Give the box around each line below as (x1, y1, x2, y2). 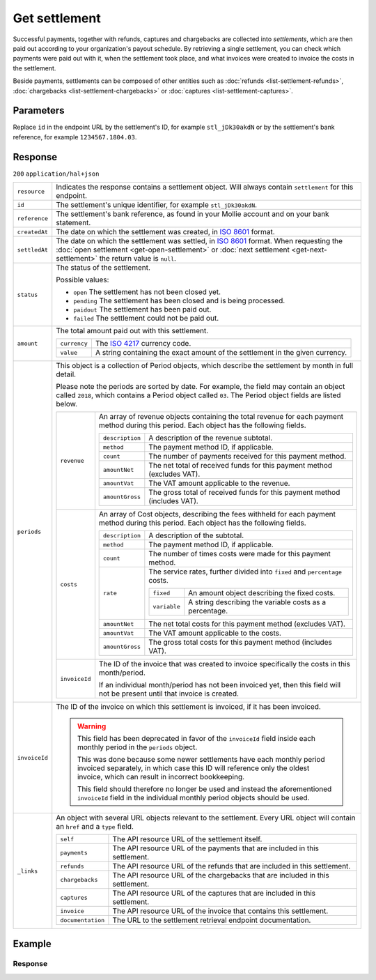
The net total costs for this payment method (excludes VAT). (148, 619, 346, 629)
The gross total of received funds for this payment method (148, 488, 340, 498)
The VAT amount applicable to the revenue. (148, 478, 290, 488)
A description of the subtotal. (148, 530, 244, 540)
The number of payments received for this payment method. (148, 452, 347, 461)
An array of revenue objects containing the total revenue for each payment (98, 412, 344, 422)
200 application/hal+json (13, 169, 100, 178)
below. (56, 399, 78, 409)
